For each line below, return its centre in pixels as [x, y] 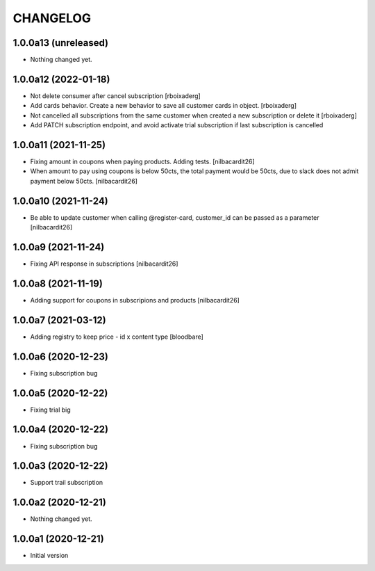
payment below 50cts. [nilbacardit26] [84, 181]
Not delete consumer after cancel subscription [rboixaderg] [115, 96]
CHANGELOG [52, 18]
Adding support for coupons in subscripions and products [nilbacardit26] [135, 300]
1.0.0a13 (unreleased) [61, 43]
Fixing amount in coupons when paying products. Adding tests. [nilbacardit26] [142, 162]
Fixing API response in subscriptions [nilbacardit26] [104, 264]
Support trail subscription [67, 483]
